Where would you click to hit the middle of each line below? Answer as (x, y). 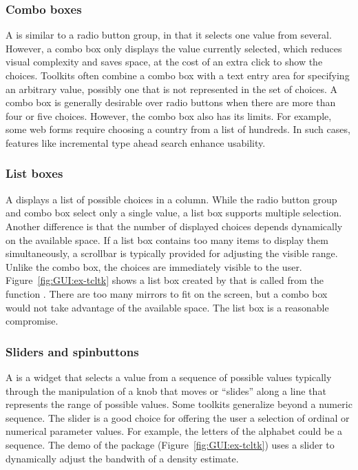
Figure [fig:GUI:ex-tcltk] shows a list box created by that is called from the (165, 280)
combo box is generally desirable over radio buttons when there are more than (171, 102)
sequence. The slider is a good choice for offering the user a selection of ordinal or (178, 417)
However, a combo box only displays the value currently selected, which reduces (174, 48)
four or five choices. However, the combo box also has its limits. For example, (169, 115)
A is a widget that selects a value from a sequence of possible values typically (169, 377)
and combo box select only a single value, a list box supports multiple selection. (174, 213)
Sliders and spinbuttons (72, 351)
